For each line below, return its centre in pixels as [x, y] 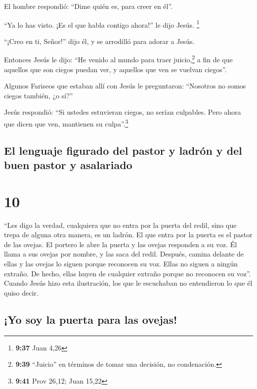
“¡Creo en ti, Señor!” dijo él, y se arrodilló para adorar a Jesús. [99, 41]
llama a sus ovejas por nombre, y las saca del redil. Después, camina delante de [124, 254]
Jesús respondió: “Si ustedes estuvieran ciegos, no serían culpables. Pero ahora [123, 112]
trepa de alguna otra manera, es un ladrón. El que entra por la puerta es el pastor [128, 235]
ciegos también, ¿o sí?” [39, 95]
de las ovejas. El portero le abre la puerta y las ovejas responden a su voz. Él [121, 244]
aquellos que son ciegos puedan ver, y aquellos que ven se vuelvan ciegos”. [115, 69]
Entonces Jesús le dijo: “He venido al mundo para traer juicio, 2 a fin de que [118, 59]
